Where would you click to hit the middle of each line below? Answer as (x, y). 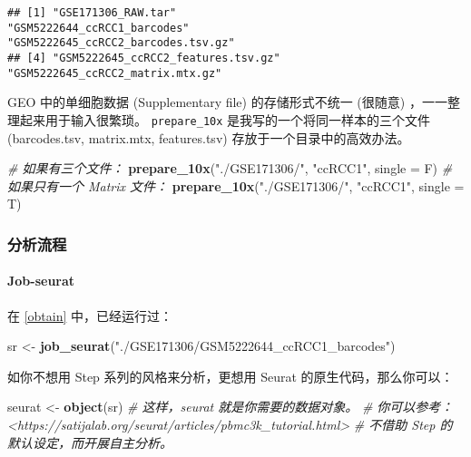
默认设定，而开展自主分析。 (90, 442)
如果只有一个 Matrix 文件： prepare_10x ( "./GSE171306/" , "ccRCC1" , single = (236, 185)
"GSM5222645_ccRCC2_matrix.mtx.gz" (115, 73)
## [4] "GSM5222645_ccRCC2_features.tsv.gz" (144, 58)
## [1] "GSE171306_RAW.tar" (92, 13)
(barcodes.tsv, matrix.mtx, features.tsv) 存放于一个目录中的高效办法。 (209, 137)
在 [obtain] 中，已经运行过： (90, 315)
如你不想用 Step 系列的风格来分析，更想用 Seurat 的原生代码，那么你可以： (231, 376)
